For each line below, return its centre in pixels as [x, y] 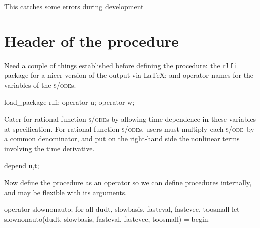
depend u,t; [22, 165]
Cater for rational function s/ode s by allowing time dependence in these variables [130, 119]
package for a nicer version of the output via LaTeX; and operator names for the [129, 75]
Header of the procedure [91, 41]
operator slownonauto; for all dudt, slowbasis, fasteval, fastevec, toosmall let [122, 209]
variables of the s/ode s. [40, 84]
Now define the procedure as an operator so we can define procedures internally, [128, 182]
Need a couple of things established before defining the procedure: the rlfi [121, 65]
